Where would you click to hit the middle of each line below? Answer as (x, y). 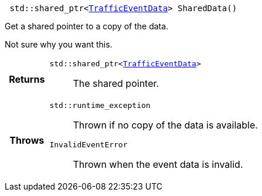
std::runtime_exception (100, 105)
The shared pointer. (116, 83)
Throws (27, 140)
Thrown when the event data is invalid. (158, 164)
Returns (27, 79)
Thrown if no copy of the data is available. (165, 125)
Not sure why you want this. (59, 44)
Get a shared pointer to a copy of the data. (87, 26)
